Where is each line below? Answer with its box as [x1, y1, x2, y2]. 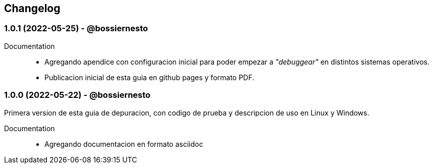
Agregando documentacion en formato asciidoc [44, 139, 203, 148]
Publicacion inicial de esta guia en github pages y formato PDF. [44, 73, 254, 82]
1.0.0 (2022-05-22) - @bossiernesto [4, 90, 151, 100]
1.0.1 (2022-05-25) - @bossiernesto [4, 23, 148, 34]
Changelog [4, 2, 61, 15]
